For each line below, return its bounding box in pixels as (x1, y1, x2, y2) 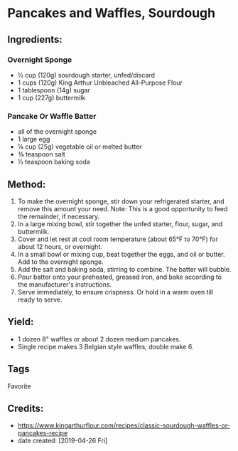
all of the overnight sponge (17, 127, 97, 136)
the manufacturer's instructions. (17, 280, 112, 289)
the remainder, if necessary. (17, 212, 100, 221)
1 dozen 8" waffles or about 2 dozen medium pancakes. (17, 334, 181, 343)
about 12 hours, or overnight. (17, 242, 103, 250)
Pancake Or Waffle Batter (7, 111, 97, 121)
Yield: (7, 316, 34, 328)
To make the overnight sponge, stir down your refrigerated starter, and (17, 197, 225, 206)
